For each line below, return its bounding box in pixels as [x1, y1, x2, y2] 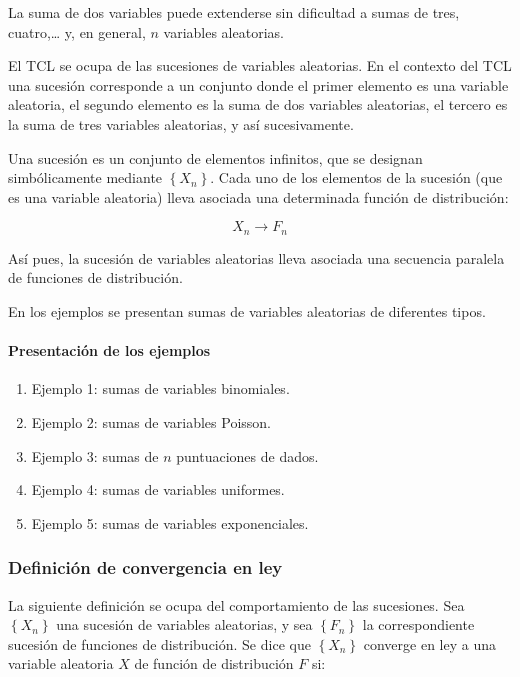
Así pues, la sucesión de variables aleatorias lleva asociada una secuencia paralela [8, 247, 505, 268]
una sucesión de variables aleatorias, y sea [56, 614, 313, 635]
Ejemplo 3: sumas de [31, 445, 159, 466]
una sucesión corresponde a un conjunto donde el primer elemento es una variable [8, 74, 509, 95]
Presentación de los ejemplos [8, 340, 211, 361]
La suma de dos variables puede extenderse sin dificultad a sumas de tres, [8, 2, 460, 22]
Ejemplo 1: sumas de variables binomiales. [31, 378, 290, 399]
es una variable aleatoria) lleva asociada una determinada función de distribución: [8, 186, 509, 207]
